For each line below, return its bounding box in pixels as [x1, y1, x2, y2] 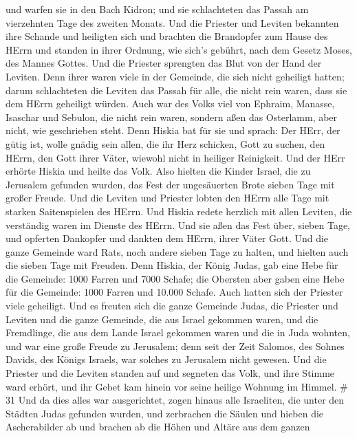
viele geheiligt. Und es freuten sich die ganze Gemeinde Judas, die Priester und [6, 298, 338, 313]
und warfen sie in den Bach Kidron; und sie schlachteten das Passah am [6, 2, 309, 16]
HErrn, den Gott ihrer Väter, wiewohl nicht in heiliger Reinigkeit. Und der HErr [6, 150, 345, 164]
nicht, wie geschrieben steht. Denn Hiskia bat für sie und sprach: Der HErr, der [6, 123, 340, 138]
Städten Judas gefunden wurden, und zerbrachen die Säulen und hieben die [6, 406, 324, 420]
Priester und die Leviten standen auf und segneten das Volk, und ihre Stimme [6, 366, 335, 380]
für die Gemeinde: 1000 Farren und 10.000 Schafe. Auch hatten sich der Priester [6, 285, 343, 299]
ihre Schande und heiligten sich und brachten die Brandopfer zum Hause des [6, 29, 328, 43]
